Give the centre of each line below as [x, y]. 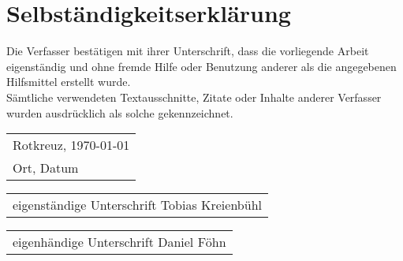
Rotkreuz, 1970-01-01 [71, 145]
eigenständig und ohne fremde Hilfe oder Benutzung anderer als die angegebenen [201, 66]
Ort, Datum [46, 168]
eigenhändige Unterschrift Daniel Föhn [119, 242]
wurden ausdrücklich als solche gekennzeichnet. [120, 112]
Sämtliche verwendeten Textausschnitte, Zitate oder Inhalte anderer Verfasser [194, 97]
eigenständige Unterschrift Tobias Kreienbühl [137, 205]
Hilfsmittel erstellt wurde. [69, 82]
